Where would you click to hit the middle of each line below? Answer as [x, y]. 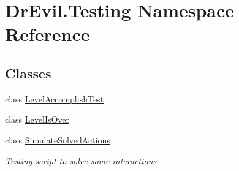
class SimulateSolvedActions [58, 139]
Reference [47, 34]
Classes [28, 73]
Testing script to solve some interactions [81, 160]
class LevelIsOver [37, 119]
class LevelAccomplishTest [55, 98]
